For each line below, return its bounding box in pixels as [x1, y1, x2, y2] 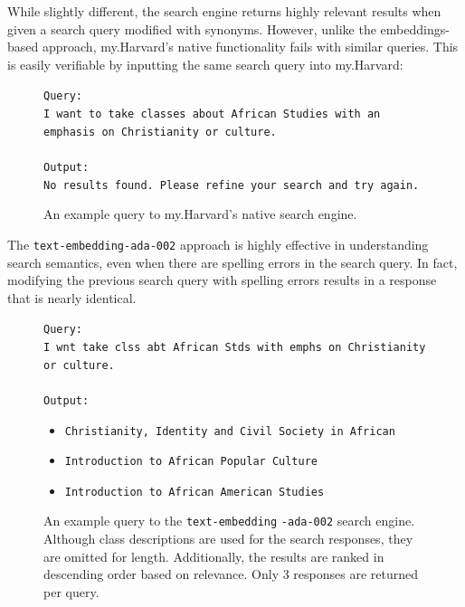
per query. [43, 582, 100, 601]
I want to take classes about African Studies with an [43, 108, 381, 121]
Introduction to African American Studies [64, 485, 325, 498]
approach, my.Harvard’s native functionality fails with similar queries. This [42, 37, 459, 56]
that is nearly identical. [7, 288, 137, 307]
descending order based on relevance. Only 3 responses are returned [43, 564, 419, 583]
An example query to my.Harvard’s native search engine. [43, 204, 357, 223]
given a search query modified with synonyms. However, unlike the [7, 19, 376, 38]
